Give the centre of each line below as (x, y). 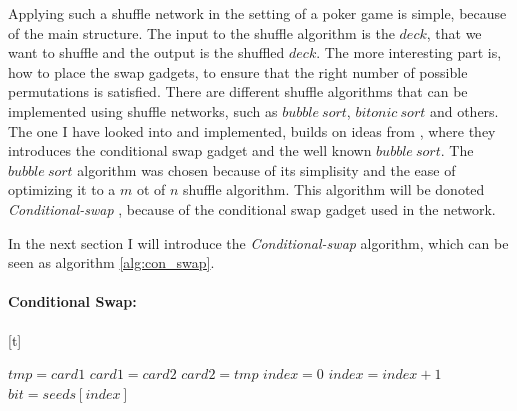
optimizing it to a (62, 189)
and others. (464, 110)
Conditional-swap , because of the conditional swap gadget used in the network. (252, 208)
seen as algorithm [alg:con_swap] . (111, 262)
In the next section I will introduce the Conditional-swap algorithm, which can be (258, 242)
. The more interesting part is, (409, 52)
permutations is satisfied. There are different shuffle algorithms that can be (238, 91)
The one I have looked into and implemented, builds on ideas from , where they (252, 130)
